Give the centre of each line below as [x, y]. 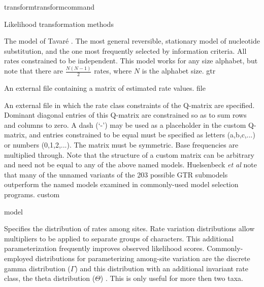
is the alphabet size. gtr [179, 71]
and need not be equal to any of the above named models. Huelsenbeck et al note [130, 165]
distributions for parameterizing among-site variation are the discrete [143, 258]
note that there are [34, 71]
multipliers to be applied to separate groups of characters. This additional [119, 238]
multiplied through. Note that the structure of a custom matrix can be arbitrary [129, 154]
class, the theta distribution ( [50, 278]
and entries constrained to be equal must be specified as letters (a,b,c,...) [142, 135]
